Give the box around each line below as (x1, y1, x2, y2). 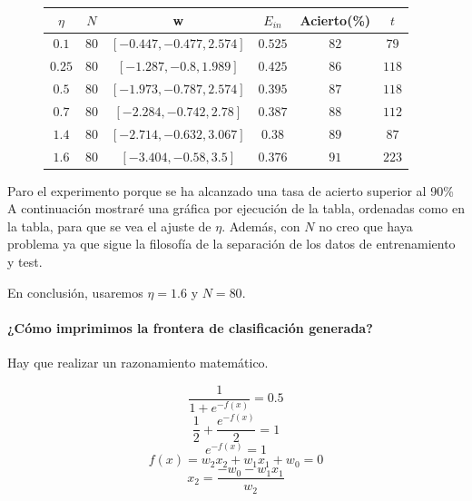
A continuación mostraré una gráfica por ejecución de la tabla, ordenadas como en (7, 199, 465, 218)
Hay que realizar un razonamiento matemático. (7, 353, 269, 372)
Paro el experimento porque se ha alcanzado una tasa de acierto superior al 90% (7, 181, 454, 200)
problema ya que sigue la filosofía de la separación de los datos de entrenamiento (7, 234, 456, 253)
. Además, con (221, 216, 300, 235)
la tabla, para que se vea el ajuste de (7, 216, 211, 235)
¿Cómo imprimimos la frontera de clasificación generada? (7, 318, 373, 337)
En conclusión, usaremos (7, 282, 143, 301)
